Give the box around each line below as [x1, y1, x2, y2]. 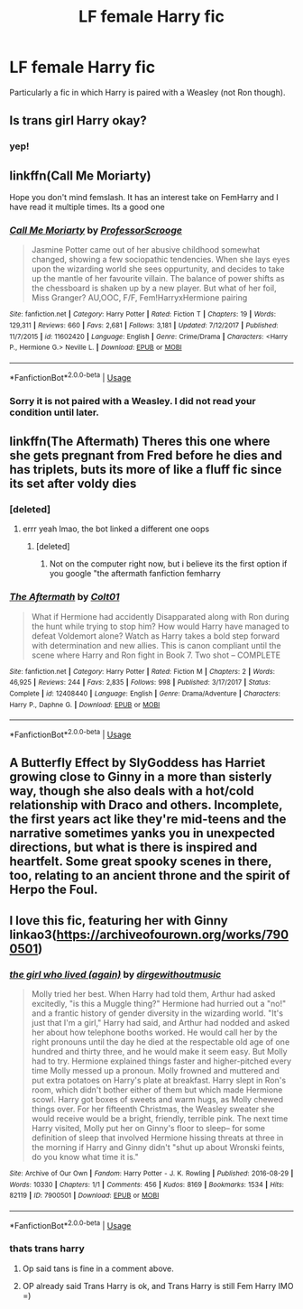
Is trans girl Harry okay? [9, 113, 147, 128]
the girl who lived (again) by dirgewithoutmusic [9, 968, 222, 981]
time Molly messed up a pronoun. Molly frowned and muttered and [31, 1065, 280, 1075]
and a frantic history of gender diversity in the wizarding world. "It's [31, 1008, 284, 1019]
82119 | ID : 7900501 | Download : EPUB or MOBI [9, 1191, 160, 1201]
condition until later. [9, 406, 99, 419]
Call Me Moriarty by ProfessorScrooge [9, 224, 183, 236]
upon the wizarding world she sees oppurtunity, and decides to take [31, 263, 285, 274]
